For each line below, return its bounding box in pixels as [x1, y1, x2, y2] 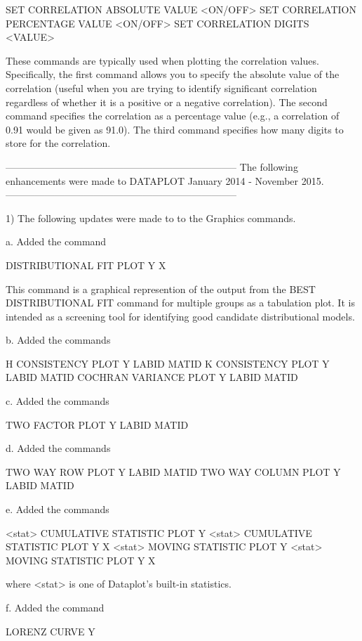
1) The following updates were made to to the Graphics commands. [6, 210, 296, 225]
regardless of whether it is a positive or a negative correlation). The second [6, 94, 328, 109]
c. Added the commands [6, 394, 109, 408]
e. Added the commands [6, 502, 109, 517]
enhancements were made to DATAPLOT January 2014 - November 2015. [6, 173, 324, 188]
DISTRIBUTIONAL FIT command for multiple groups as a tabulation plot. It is [6, 295, 355, 310]
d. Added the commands [6, 441, 111, 455]
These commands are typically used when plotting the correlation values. [6, 53, 319, 67]
